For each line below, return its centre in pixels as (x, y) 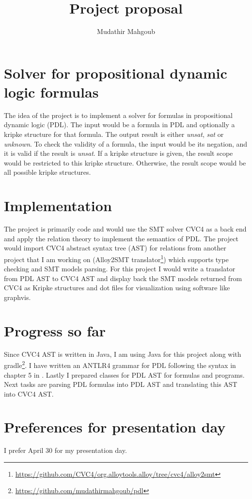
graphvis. (17, 297)
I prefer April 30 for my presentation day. (65, 450)
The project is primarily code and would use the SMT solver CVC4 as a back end (125, 229)
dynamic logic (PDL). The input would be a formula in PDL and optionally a (119, 125)
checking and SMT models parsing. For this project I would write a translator (120, 269)
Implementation (58, 206)
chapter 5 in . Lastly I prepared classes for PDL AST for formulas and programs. (124, 374)
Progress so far (55, 330)
